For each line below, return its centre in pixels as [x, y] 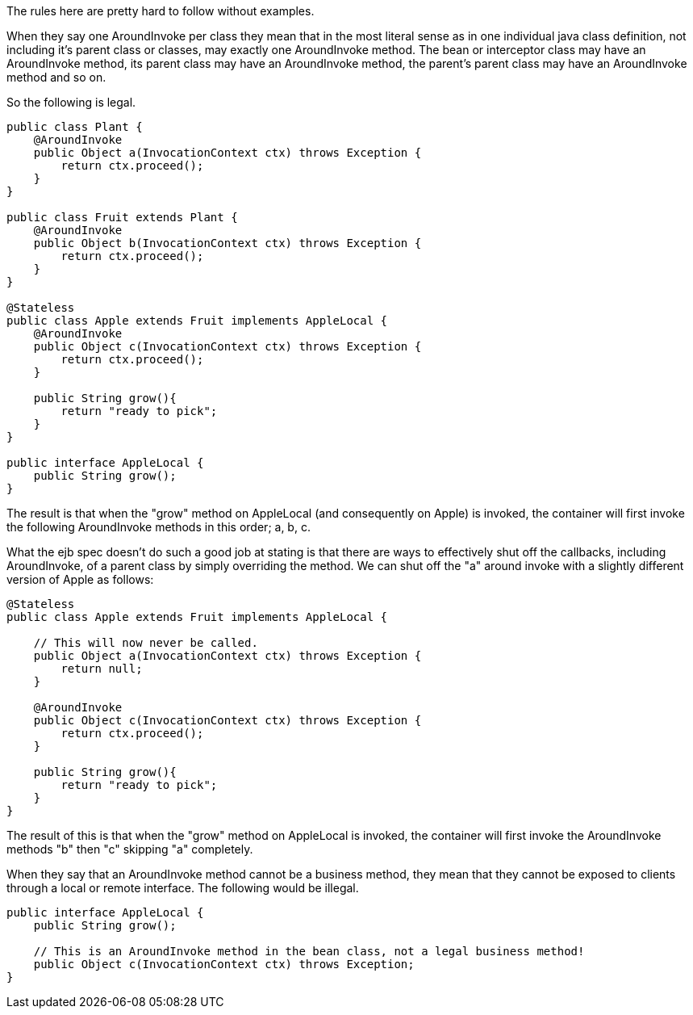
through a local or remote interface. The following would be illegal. [183, 888]
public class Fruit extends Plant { [122, 217]
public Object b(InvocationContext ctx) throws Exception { [228, 243]
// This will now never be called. [146, 643]
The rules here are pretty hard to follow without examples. [161, 11]
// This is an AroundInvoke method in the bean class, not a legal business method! [309, 951]
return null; [102, 669]
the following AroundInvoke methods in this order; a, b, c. [159, 527]
